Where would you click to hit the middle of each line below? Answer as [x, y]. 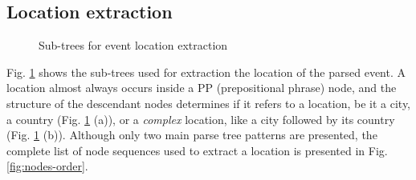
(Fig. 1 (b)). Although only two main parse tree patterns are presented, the [192, 135]
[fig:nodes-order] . [47, 166]
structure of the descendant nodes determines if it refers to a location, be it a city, [209, 103]
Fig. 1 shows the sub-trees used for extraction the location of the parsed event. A [206, 72]
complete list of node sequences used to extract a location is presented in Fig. [197, 150]
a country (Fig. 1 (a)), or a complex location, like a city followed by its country [201, 119]
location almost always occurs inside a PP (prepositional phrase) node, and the [202, 88]
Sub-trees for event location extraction [133, 45]
